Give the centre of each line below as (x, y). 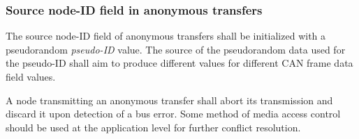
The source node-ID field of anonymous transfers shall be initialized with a (166, 36)
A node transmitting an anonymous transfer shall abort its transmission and (169, 100)
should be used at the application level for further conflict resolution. (153, 127)
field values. (31, 76)
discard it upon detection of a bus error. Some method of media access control (173, 114)
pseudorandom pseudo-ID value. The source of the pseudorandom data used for (176, 49)
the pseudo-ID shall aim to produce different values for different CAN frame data (179, 63)
